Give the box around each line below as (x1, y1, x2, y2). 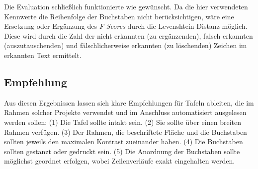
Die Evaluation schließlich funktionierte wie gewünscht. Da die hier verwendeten (4, 1, 248, 11)
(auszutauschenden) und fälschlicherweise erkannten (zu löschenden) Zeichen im (4, 40, 247, 51)
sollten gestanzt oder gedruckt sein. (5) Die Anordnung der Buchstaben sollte (4, 146, 240, 156)
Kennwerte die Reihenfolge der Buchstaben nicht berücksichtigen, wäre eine (4, 11, 234, 21)
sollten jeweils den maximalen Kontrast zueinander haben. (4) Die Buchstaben (4, 136, 243, 147)
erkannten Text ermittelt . (4, 50, 82, 60)
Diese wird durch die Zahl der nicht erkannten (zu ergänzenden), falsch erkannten (4, 30, 253, 41)
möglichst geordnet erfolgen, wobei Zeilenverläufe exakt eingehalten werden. (4, 156, 235, 166)
